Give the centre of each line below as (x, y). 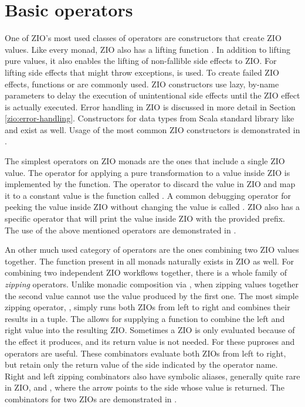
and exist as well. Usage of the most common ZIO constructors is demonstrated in (152, 129)
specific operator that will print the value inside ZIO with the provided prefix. (145, 218)
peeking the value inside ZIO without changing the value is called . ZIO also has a (152, 207)
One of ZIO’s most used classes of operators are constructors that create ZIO (143, 38)
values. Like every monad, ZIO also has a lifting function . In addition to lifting (148, 49)
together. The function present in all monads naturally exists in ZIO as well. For (150, 261)
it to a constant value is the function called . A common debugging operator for (148, 195)
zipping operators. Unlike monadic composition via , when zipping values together (152, 284)
